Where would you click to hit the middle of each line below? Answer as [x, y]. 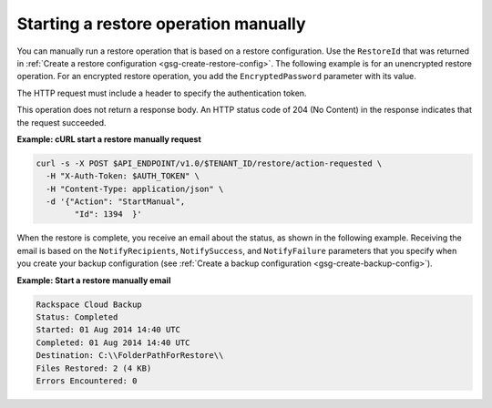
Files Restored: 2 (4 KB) [94, 368]
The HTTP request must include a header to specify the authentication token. [162, 93]
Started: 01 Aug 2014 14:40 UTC [108, 330]
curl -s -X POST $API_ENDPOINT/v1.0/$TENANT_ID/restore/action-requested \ [209, 163]
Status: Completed [77, 317]
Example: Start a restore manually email [94, 280]
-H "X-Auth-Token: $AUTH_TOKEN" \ [123, 176]
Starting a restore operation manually [161, 24]
